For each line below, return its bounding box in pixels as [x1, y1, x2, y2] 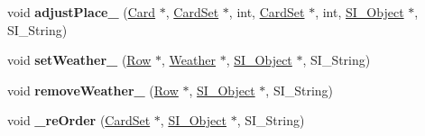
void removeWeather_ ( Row [7, 80, 179, 99]
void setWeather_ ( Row [7, 50, 152, 69]
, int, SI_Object [315, 3, 404, 21]
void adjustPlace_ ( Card [7, 3, 156, 21]
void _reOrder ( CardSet [7, 111, 151, 130]
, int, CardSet [228, 3, 305, 21]
